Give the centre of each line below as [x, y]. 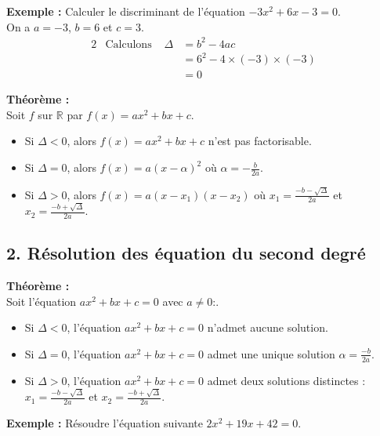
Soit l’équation [42, 301]
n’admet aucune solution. [268, 327]
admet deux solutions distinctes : [286, 380]
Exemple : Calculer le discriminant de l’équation [126, 11]
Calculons [128, 44]
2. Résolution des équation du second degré [186, 253]
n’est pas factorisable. [260, 141]
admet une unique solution [271, 353]
